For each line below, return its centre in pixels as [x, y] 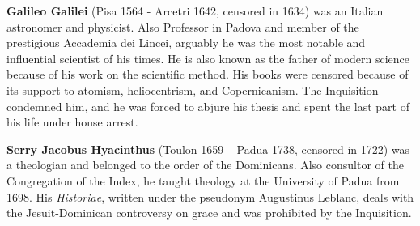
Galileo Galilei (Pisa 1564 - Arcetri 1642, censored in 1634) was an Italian [195, 11]
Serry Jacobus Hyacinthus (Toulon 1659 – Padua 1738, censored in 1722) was [208, 149]
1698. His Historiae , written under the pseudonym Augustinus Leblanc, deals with [210, 196]
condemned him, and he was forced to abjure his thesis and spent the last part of [208, 106]
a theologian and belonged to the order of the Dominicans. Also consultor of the [205, 165]
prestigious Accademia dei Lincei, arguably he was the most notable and [186, 43]
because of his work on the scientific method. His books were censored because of [208, 74]
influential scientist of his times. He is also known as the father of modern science [208, 58]
